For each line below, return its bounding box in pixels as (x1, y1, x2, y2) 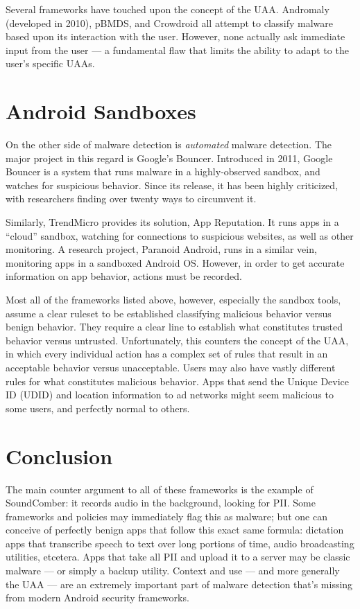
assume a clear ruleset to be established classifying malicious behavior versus (6, 306, 332, 320)
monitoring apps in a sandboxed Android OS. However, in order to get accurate (6, 255, 345, 270)
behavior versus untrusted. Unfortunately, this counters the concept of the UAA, (6, 333, 349, 347)
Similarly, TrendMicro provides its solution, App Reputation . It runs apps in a (6, 215, 339, 229)
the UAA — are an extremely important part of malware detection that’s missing (6, 576, 353, 591)
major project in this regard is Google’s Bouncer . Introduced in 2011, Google (6, 150, 333, 165)
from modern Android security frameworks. (6, 590, 189, 605)
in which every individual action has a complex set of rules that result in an (6, 346, 328, 361)
